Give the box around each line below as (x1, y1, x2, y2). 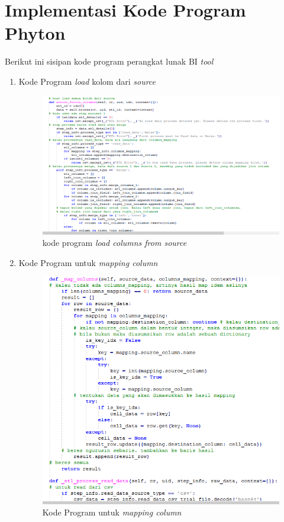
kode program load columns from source (42, 236, 187, 249)
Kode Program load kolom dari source (18, 75, 156, 87)
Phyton (5, 21, 66, 45)
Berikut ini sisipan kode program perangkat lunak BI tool (5, 55, 214, 68)
